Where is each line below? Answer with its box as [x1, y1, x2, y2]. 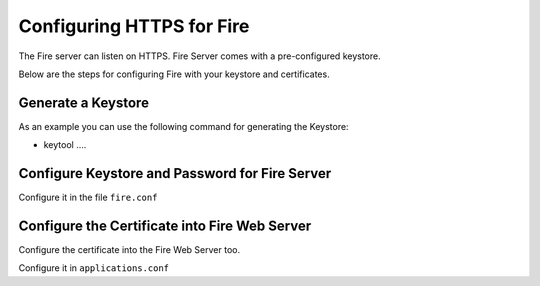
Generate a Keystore [18, 94, 150, 111]
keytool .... [43, 139, 87, 151]
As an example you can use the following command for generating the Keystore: [18, 120, 349, 132]
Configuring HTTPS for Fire [18, 15, 250, 37]
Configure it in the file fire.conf [18, 191, 158, 204]
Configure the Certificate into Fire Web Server [18, 217, 312, 234]
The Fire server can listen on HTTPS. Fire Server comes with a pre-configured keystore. [18, 50, 381, 62]
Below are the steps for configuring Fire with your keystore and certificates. [18, 68, 330, 80]
